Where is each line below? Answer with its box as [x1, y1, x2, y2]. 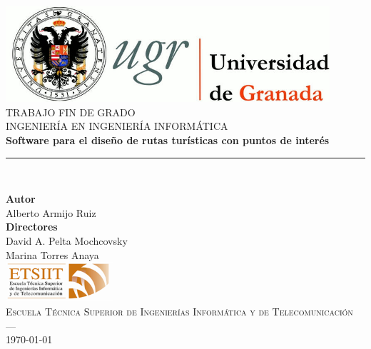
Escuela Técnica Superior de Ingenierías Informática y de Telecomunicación [6, 303, 353, 318]
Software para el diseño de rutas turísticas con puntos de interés [6, 132, 330, 147]
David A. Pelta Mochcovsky [6, 233, 128, 248]
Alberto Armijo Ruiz [6, 205, 96, 220]
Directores [6, 219, 58, 234]
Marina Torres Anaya [6, 247, 99, 262]
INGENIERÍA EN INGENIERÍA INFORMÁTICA [6, 118, 228, 133]
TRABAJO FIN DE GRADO [6, 104, 136, 119]
